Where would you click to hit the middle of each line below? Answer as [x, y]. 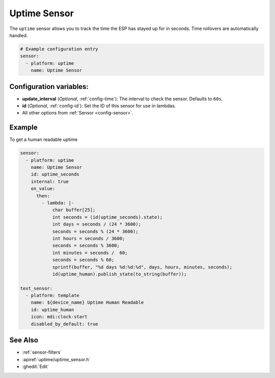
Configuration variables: [49, 86]
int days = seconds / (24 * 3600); [97, 224]
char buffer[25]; [74, 210]
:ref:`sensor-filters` [42, 352]
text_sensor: [36, 288]
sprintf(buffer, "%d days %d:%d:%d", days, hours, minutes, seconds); [142, 267]
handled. [19, 35]
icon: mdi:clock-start [59, 317]
